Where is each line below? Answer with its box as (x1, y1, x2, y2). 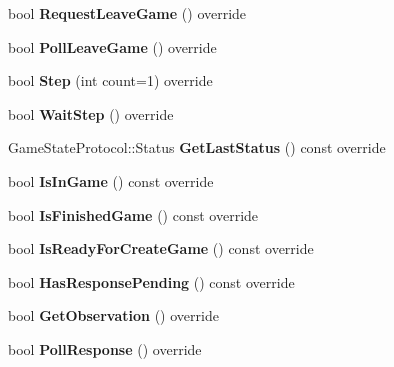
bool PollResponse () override (8, 338, 202, 359)
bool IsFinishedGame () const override (8, 204, 259, 225)
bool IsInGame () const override (8, 170, 214, 191)
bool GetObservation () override (8, 305, 219, 326)
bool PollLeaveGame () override (8, 36, 217, 57)
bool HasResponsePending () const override (8, 271, 295, 292)
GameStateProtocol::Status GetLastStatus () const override (8, 137, 386, 158)
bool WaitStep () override (8, 103, 174, 124)
